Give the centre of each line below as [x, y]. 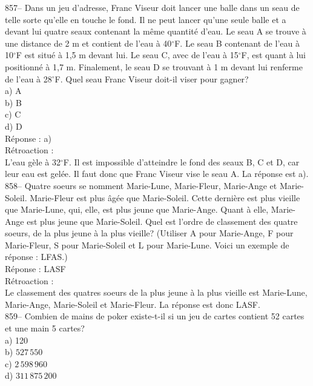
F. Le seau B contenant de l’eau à [237, 43]
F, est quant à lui [273, 55]
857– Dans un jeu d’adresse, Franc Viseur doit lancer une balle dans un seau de [152, 7]
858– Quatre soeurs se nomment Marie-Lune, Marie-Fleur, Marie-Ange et [141, 185]
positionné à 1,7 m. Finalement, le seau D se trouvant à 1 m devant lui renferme [154, 66]
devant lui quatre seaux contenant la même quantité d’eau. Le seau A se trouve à [156, 31]
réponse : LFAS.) [36, 257]
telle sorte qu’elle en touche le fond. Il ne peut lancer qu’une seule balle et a [146, 19]
